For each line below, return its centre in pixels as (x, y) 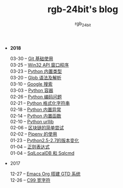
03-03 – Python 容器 (32, 90)
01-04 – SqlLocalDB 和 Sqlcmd (42, 153)
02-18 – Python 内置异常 (36, 109)
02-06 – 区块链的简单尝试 (37, 127)
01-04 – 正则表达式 (30, 147)
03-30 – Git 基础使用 (32, 58)
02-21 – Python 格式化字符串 (40, 103)
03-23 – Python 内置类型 (36, 71)
